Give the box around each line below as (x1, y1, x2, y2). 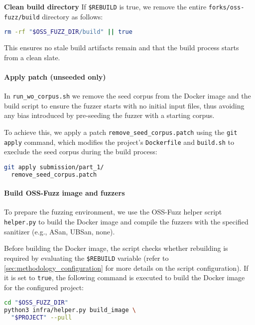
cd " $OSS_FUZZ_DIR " (4, 299, 68, 307)
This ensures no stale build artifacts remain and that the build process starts (4, 42, 239, 53)
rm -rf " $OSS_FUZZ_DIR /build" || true (4, 28, 132, 36)
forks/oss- (208, 4, 245, 11)
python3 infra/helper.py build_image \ (4, 307, 136, 314)
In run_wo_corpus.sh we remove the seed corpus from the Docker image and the (4, 91, 251, 101)
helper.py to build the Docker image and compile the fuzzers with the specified (4, 217, 249, 227)
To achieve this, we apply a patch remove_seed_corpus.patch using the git (4, 127, 238, 137)
